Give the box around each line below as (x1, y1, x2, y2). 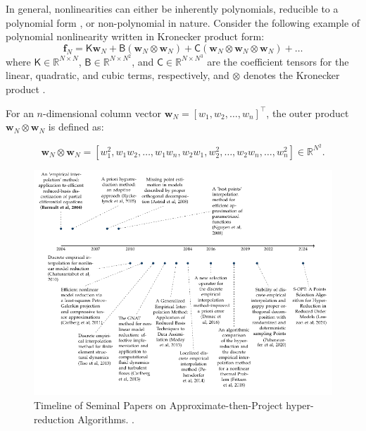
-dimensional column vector (42, 105, 162, 120)
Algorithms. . (77, 411, 134, 426)
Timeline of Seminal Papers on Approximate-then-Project (34, 398, 283, 412)
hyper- (286, 398, 314, 412)
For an (6, 105, 34, 120)
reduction (34, 411, 75, 426)
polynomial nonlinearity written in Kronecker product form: (6, 29, 265, 44)
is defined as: (48, 119, 104, 134)
